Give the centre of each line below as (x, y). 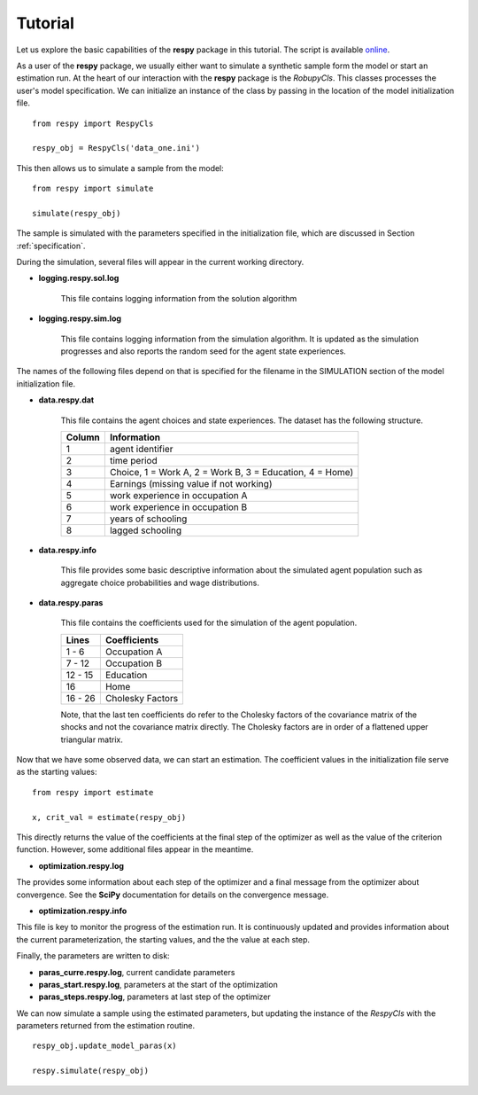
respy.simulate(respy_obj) (91, 1071)
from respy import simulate (93, 189)
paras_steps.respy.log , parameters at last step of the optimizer (155, 997)
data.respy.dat (66, 400)
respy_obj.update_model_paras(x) (104, 1046)
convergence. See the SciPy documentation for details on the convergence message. (173, 895)
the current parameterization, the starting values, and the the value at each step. (163, 939)
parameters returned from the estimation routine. (105, 1026)
